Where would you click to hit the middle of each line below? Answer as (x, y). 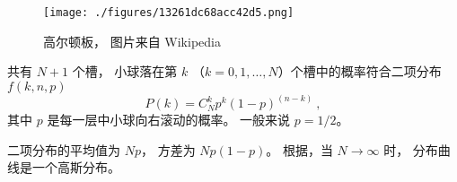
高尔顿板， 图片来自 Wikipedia (132, 41)
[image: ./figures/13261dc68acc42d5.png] (169, 13)
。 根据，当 (299, 149)
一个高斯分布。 (76, 167)
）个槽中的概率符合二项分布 (360, 71)
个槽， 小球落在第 (125, 71)
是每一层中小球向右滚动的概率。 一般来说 (169, 120)
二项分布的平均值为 (64, 149)
